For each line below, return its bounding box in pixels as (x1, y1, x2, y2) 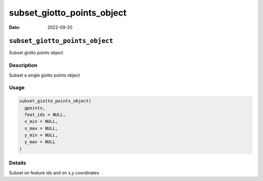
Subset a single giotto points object (9, 72, 80, 78)
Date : (9, 24, 20, 30)
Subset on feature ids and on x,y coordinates (9, 170, 99, 176)
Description (9, 62, 38, 69)
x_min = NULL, (24, 119, 58, 124)
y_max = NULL (24, 139, 56, 145)
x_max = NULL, (24, 125, 58, 131)
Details (9, 160, 26, 166)
